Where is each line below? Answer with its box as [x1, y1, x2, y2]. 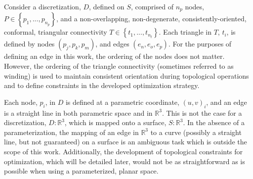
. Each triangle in [159, 27, 211, 37]
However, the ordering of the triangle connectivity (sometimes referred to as [4, 61, 234, 71]
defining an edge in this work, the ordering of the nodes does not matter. [4, 51, 225, 61]
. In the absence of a [183, 117, 245, 128]
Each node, [4, 96, 38, 107]
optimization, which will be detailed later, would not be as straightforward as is [4, 156, 245, 166]
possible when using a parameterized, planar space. [4, 166, 159, 176]
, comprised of [130, 1, 173, 11]
